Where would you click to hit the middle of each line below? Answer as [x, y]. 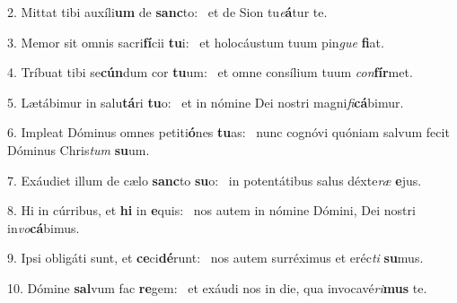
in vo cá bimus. [44, 227]
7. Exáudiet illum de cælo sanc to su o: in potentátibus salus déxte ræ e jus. [215, 180]
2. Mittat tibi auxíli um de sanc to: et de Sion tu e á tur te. [167, 12]
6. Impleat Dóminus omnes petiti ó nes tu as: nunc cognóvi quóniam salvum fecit [228, 132]
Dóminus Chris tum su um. [79, 149]
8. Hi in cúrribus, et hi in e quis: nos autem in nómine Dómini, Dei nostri [211, 210]
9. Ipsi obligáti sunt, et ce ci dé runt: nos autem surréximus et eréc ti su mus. [215, 258]
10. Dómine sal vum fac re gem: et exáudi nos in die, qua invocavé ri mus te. [217, 287]
